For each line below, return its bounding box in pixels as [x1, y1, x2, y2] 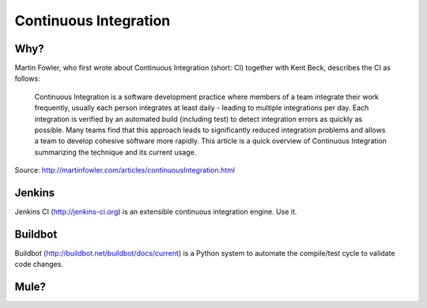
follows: [14, 74, 40, 83]
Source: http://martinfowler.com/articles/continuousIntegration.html [14, 165, 235, 175]
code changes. [14, 260, 63, 269]
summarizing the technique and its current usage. [34, 147, 197, 157]
